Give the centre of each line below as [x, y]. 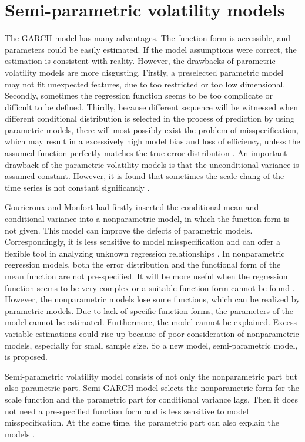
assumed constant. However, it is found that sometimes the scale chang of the [145, 176]
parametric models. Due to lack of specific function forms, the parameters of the [149, 310]
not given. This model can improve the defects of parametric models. [129, 230]
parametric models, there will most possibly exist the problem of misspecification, [152, 129]
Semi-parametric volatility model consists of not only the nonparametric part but [151, 376]
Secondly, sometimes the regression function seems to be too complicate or [139, 95]
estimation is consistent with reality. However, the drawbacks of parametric [140, 61]
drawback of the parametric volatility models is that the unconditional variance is [152, 164]
